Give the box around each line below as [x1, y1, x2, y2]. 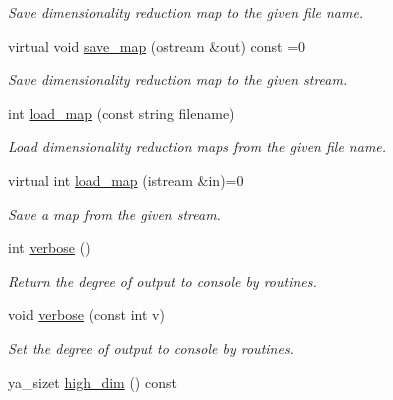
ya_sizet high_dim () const [8, 371, 177, 392]
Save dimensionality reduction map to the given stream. [8, 69, 348, 90]
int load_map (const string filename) [8, 102, 235, 123]
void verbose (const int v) [8, 304, 165, 325]
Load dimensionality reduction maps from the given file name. [8, 136, 387, 157]
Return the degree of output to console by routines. [8, 270, 317, 291]
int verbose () [8, 237, 91, 258]
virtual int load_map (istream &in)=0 [8, 169, 244, 190]
